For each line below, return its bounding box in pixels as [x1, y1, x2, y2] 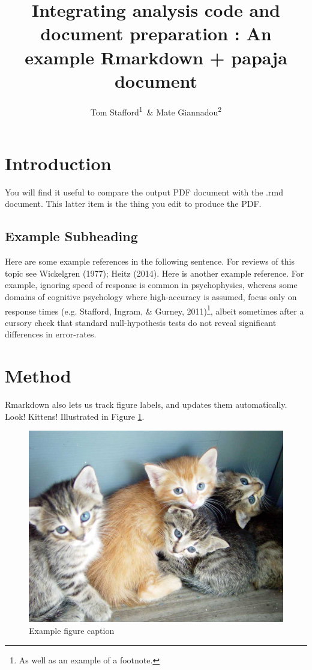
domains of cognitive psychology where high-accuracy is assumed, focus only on [5, 290, 297, 303]
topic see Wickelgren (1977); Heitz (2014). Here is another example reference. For [5, 266, 304, 279]
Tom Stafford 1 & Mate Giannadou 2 [90, 103, 222, 118]
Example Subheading [5, 227, 138, 245]
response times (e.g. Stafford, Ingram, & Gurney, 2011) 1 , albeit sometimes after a [5, 303, 304, 317]
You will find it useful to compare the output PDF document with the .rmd [5, 185, 283, 198]
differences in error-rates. [5, 328, 97, 340]
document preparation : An [40, 21, 272, 46]
